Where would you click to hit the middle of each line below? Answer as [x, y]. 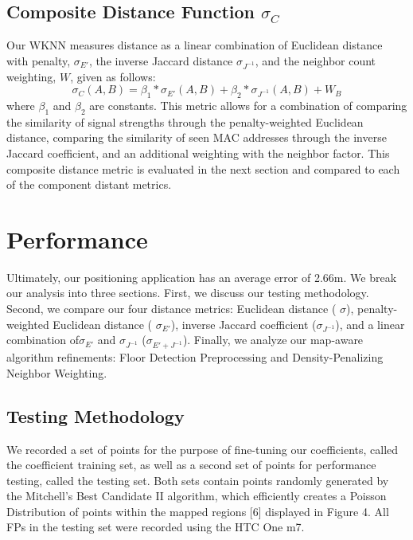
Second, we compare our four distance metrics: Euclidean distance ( [171, 309]
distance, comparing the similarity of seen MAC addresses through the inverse [197, 137]
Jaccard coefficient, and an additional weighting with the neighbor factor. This [198, 153]
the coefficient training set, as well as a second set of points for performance [191, 465]
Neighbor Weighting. [57, 372]
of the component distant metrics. [89, 184]
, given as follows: [113, 76]
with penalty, [39, 60]
